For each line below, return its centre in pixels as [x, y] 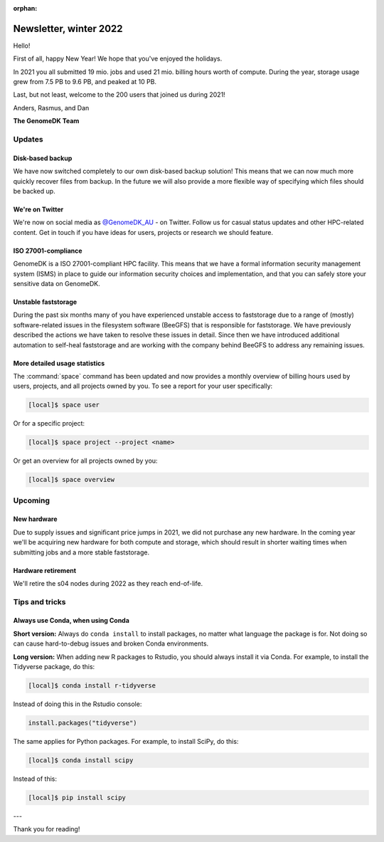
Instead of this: [35, 779]
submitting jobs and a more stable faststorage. [81, 552]
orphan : [25, 8]
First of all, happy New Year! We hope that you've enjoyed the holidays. [118, 59]
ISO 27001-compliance [48, 251]
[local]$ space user [64, 405]
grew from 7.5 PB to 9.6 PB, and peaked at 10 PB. [85, 82]
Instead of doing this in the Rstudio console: [78, 704]
